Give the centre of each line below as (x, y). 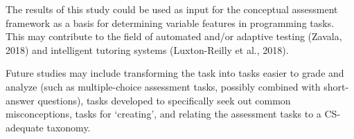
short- (336, 86)
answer (20, 100)
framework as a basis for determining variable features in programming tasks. (170, 22)
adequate (25, 127)
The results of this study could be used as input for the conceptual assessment (172, 9)
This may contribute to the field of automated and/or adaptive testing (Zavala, (174, 36)
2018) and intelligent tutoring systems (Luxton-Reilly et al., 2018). (147, 49)
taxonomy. (69, 127)
